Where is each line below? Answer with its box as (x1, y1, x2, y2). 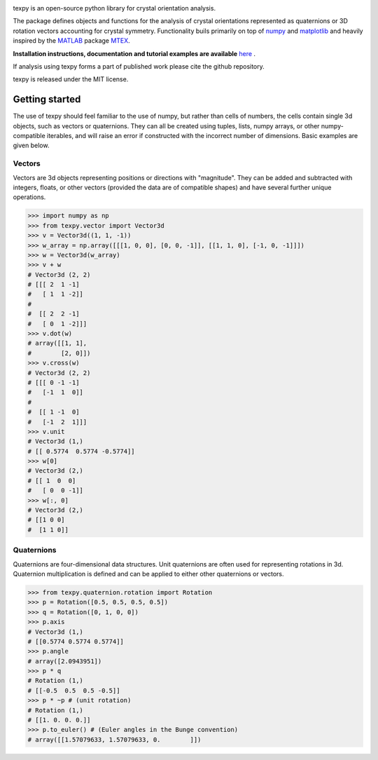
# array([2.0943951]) (27, 657, 102, 665)
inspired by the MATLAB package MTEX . (13, 36, 131, 45)
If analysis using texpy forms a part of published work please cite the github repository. (13, 62, 265, 70)
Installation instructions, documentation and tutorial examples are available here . (13, 49, 255, 57)
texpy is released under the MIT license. (13, 75, 129, 83)
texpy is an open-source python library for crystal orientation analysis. (13, 4, 216, 12)
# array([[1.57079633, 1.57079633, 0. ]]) (27, 735, 202, 743)
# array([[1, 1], (27, 339, 87, 347)
